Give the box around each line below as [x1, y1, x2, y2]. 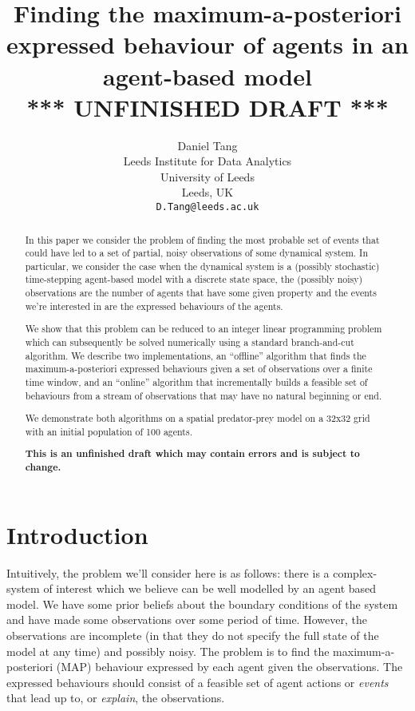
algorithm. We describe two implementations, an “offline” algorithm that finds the [25, 348, 366, 362]
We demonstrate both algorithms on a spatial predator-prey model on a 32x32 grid [25, 411, 370, 425]
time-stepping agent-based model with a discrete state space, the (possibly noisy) [25, 272, 363, 286]
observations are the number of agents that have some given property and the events [25, 286, 377, 300]
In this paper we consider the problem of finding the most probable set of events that [25, 232, 380, 246]
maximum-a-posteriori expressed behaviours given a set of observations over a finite [25, 362, 373, 375]
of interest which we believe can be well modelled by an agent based [43, 580, 377, 597]
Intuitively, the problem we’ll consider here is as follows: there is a [6, 564, 330, 581]
